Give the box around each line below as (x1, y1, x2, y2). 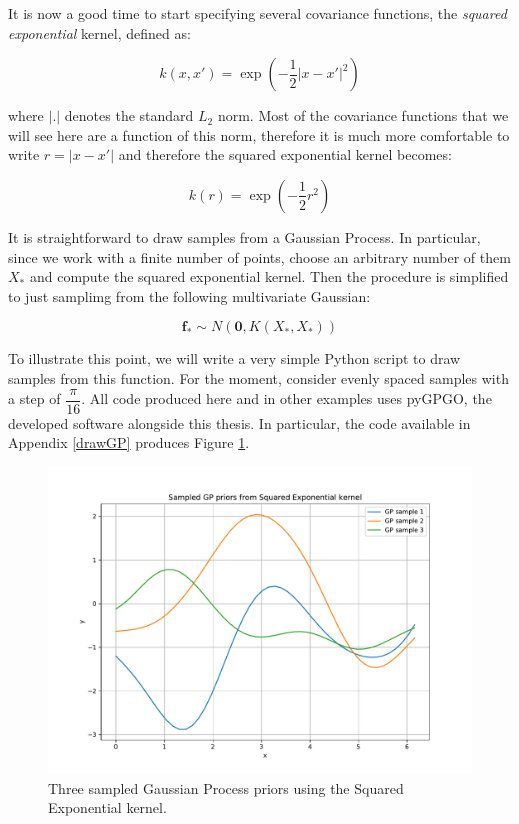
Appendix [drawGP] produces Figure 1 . (8, 432, 250, 453)
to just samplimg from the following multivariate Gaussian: (8, 285, 371, 306)
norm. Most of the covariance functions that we (217, 105, 509, 126)
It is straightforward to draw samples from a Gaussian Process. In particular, (8, 226, 481, 247)
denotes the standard (64, 105, 194, 126)
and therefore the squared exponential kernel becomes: (118, 144, 452, 165)
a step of (8, 388, 61, 408)
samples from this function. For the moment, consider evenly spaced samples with (8, 367, 509, 388)
